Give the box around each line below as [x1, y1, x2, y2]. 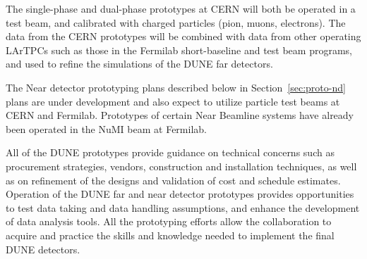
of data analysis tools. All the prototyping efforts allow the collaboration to [6, 214, 332, 229]
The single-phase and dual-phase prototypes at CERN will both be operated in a [6, 1, 356, 15]
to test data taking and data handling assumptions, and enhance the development [6, 200, 360, 215]
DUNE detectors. [6, 241, 80, 256]
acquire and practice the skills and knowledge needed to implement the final [6, 227, 335, 242]
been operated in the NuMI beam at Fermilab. [6, 121, 207, 136]
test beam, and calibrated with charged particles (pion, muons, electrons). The [6, 15, 346, 30]
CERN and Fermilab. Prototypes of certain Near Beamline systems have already [6, 108, 354, 122]
